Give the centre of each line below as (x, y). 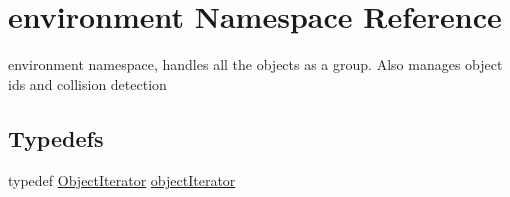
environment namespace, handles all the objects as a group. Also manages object (255, 64)
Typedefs (56, 137)
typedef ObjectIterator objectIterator (122, 179)
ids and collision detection (87, 83)
